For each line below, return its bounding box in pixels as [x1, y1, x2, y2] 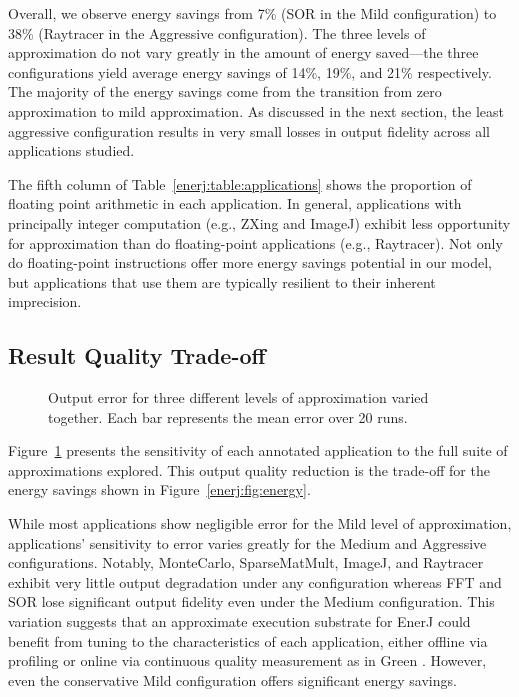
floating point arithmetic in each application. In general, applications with [8, 193, 462, 214]
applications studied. [8, 140, 135, 161]
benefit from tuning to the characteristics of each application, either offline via [8, 630, 488, 651]
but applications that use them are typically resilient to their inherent [8, 271, 436, 292]
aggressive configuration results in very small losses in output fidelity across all [8, 120, 491, 141]
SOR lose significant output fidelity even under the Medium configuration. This [8, 591, 495, 612]
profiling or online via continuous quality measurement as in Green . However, [8, 650, 487, 671]
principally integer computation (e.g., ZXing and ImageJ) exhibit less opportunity [8, 212, 511, 233]
